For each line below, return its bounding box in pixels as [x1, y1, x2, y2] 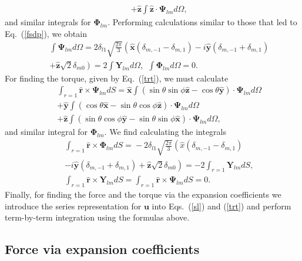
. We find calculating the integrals [104, 126, 227, 138]
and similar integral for [5, 126, 88, 138]
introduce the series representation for [5, 199, 142, 212]
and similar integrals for [5, 16, 91, 28]
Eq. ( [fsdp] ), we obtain [5, 27, 87, 39]
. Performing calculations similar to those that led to [108, 16, 297, 28]
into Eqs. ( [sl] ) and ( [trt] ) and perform [152, 199, 291, 212]
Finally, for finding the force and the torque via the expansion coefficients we [5, 188, 281, 201]
